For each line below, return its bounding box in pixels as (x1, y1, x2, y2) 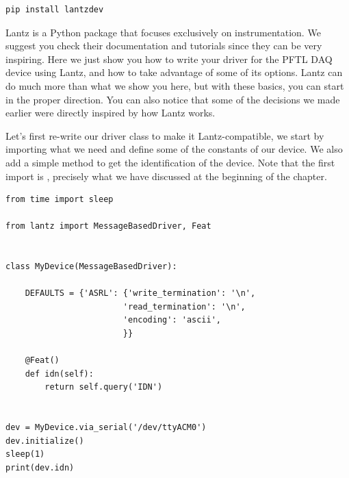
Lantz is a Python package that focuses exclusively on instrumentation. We (5, 25, 321, 39)
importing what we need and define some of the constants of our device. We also (5, 142, 343, 156)
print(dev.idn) (5, 463, 75, 473)
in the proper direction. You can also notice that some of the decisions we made (5, 92, 340, 106)
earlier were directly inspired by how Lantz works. (5, 105, 216, 120)
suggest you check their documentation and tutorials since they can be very (5, 38, 322, 53)
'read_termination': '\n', (122, 301, 246, 312)
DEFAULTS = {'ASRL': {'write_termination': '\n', (25, 288, 256, 299)
